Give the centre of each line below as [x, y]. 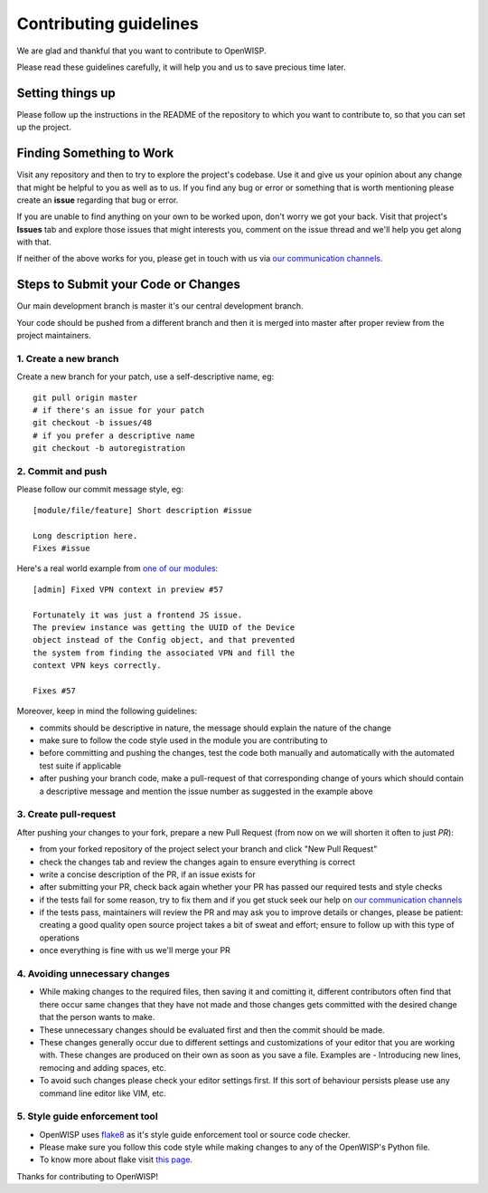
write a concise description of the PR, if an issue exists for [148, 874]
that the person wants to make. [97, 1017]
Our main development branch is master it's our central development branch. [160, 306]
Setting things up [66, 93]
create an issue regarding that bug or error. [98, 200]
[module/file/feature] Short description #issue [142, 510]
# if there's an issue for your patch [119, 410]
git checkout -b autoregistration [109, 449]
